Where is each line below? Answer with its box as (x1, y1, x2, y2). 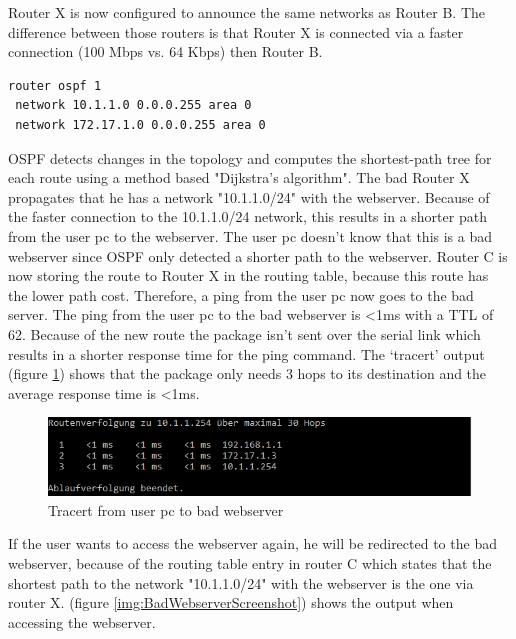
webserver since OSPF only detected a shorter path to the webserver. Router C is (8, 245, 508, 266)
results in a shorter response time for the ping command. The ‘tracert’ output (8, 343, 485, 364)
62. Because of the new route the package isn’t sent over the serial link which (8, 323, 481, 344)
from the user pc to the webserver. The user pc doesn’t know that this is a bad (8, 225, 493, 246)
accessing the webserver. (8, 611, 156, 632)
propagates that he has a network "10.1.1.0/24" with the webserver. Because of (8, 186, 490, 207)
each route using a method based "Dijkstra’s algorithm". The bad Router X (8, 167, 470, 188)
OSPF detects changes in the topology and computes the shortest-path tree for (8, 147, 492, 168)
